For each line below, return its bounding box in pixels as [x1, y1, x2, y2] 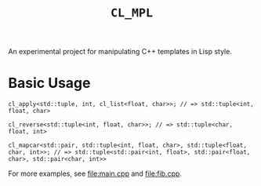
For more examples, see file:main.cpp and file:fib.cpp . [8, 169, 183, 178]
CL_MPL [111, 5, 153, 20]
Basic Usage [8, 75, 91, 92]
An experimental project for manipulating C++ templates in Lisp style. [8, 47, 233, 57]
